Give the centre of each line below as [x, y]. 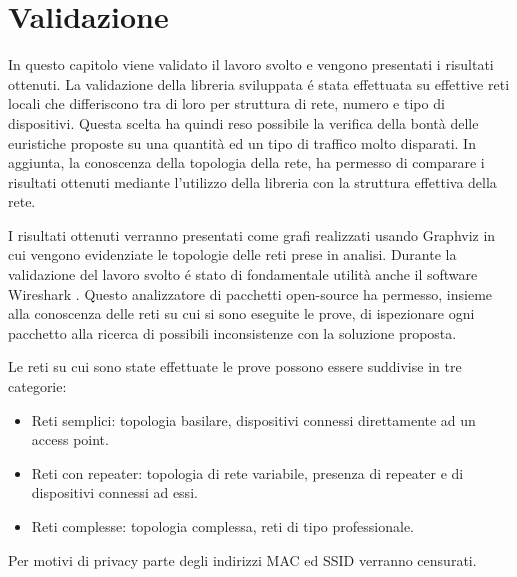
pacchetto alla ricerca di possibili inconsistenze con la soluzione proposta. [232, 332]
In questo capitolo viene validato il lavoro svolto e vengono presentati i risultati [251, 64]
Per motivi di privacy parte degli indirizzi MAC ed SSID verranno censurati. [242, 559]
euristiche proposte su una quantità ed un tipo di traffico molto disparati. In [242, 142]
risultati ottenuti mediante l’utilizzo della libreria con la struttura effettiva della [252, 181]
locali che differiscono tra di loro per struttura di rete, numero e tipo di [226, 103]
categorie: [37, 386]
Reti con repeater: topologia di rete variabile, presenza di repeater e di [247, 472]
